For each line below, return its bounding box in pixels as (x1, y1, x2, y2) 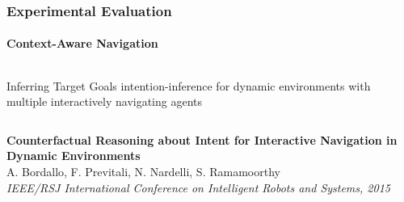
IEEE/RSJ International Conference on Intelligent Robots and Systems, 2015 (6, 179, 390, 196)
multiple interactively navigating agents (6, 93, 203, 110)
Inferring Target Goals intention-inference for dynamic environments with (6, 77, 371, 94)
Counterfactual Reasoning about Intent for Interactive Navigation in (6, 131, 398, 148)
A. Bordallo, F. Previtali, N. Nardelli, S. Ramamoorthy (6, 163, 280, 180)
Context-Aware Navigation (6, 35, 158, 52)
